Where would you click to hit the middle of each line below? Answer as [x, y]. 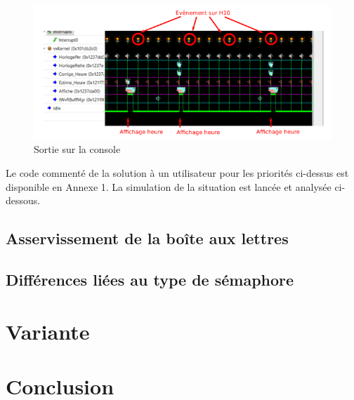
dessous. [23, 200]
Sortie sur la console [77, 149]
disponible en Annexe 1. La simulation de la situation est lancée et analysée [169, 186]
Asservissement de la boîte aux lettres [147, 238]
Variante [48, 331]
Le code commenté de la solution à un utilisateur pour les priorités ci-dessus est [177, 173]
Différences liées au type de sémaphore [150, 280]
